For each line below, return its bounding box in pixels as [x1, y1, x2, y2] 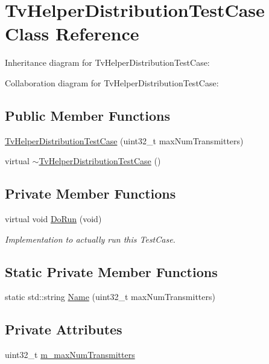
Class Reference [5, 21, 139, 46]
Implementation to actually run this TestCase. [5, 232, 176, 245]
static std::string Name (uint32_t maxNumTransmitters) [5, 290, 215, 303]
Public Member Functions [5, 106, 170, 124]
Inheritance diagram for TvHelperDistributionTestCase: [5, 56, 210, 69]
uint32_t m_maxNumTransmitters [5, 348, 135, 361]
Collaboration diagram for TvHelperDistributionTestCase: [5, 76, 219, 89]
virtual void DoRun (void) [5, 212, 102, 225]
